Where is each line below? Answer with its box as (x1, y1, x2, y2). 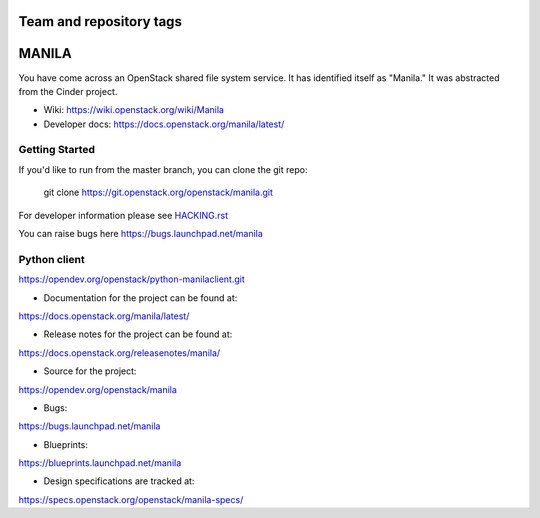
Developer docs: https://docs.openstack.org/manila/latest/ (43, 118, 285, 130)
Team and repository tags (18, 13, 182, 30)
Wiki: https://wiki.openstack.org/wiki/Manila (43, 104, 225, 116)
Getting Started (18, 143, 95, 157)
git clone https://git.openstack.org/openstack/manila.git (43, 186, 274, 199)
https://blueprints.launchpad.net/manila (18, 457, 182, 469)
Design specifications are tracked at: (43, 475, 195, 487)
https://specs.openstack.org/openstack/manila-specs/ (18, 493, 244, 505)
